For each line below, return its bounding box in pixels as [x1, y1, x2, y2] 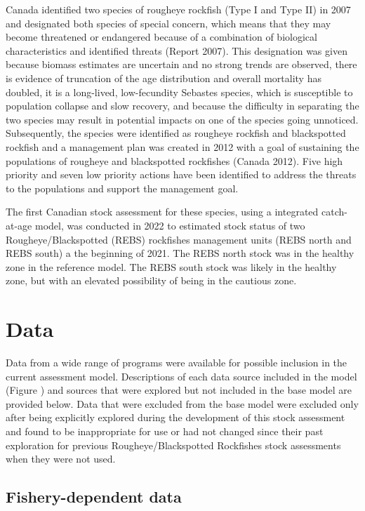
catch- [321, 204, 347, 219]
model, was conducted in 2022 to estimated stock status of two [34, 218, 305, 232]
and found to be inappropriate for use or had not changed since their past [6, 423, 324, 438]
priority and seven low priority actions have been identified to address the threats [6, 167, 357, 182]
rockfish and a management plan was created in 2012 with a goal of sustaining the [6, 139, 359, 154]
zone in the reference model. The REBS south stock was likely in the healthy [6, 259, 337, 274]
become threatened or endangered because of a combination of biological [6, 29, 317, 44]
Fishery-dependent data [6, 486, 182, 507]
